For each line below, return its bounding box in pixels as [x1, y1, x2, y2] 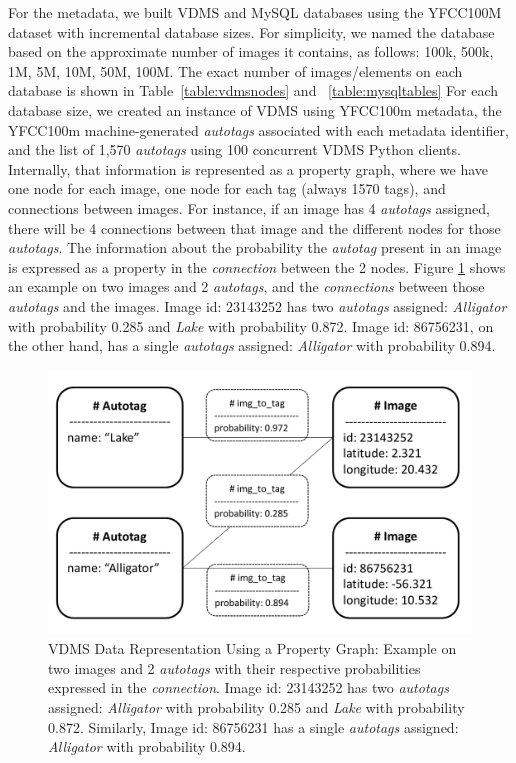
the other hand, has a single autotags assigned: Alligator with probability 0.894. [8, 335, 496, 356]
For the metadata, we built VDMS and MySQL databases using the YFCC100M [8, 2, 502, 22]
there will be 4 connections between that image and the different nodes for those [8, 217, 501, 238]
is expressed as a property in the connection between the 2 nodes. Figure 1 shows [8, 256, 506, 277]
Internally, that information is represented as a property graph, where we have [8, 158, 489, 179]
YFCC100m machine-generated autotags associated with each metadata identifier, [8, 119, 509, 140]
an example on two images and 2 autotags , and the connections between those [8, 276, 485, 297]
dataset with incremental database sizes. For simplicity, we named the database [8, 21, 495, 42]
